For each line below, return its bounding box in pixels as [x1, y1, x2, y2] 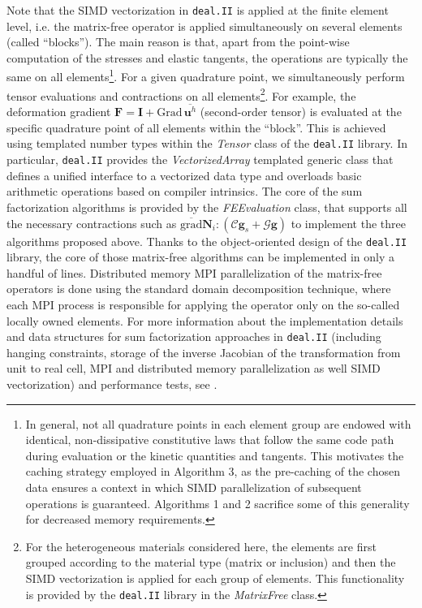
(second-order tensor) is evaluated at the [200, 103, 402, 120]
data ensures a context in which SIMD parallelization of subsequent [25, 478, 362, 495]
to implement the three [291, 214, 406, 231]
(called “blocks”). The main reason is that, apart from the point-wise [6, 33, 350, 50]
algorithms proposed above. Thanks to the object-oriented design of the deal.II [6, 232, 407, 249]
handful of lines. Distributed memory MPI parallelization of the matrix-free [6, 264, 382, 281]
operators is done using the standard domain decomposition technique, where [6, 280, 391, 297]
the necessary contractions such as [6, 214, 177, 231]
